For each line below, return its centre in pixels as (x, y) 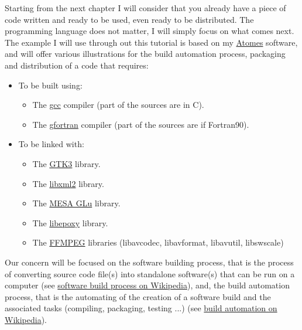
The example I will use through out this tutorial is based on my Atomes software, (151, 42)
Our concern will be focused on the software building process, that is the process (149, 262)
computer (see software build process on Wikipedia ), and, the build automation (147, 285)
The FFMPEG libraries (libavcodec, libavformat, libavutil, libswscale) (158, 242)
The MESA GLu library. (76, 203)
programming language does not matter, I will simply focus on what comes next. (150, 31)
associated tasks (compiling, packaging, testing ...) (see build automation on (141, 308)
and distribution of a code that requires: (77, 65)
